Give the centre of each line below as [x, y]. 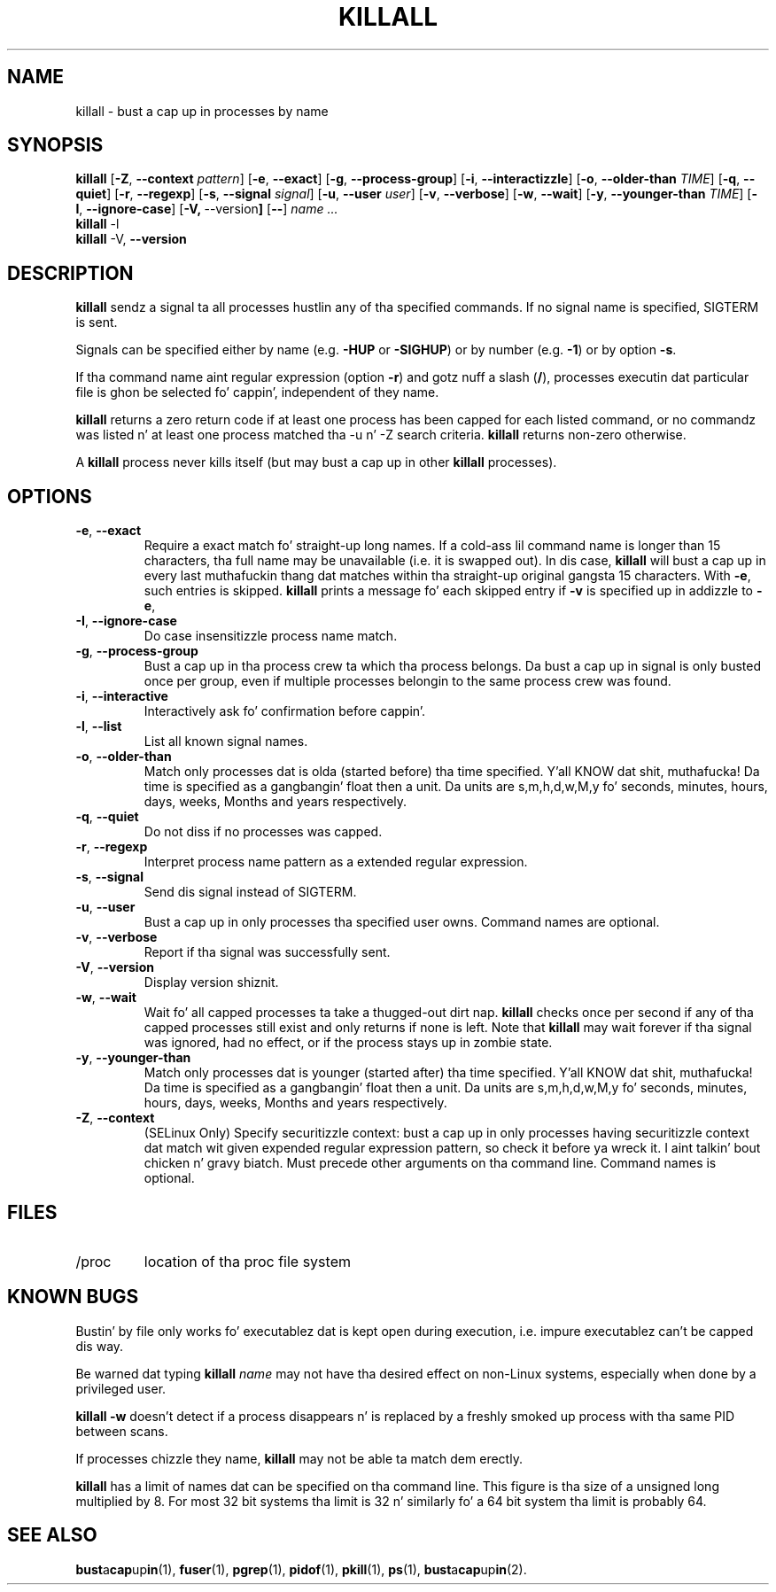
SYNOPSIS [55, 145]
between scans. [122, 1431]
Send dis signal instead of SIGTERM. [250, 892]
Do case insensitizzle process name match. [271, 636]
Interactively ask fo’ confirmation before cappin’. [285, 711]
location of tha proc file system [247, 1261]
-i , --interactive [122, 696]
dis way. [100, 1346]
